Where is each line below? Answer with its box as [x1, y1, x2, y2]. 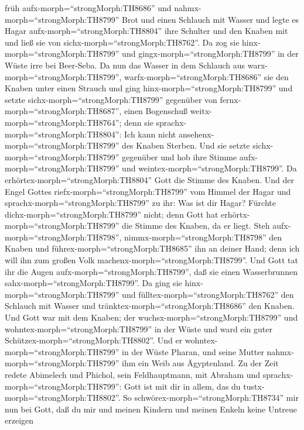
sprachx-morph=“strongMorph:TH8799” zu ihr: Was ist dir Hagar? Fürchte [5, 197, 276, 209]
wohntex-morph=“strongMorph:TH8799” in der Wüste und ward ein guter [5, 322, 272, 335]
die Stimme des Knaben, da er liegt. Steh [122, 219, 270, 232]
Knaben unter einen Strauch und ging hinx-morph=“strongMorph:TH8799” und [5, 82, 293, 94]
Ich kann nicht [124, 128, 176, 140]
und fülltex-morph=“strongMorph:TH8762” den [122, 288, 294, 300]
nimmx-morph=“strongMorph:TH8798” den [124, 231, 282, 243]
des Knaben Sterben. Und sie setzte [122, 139, 250, 152]
